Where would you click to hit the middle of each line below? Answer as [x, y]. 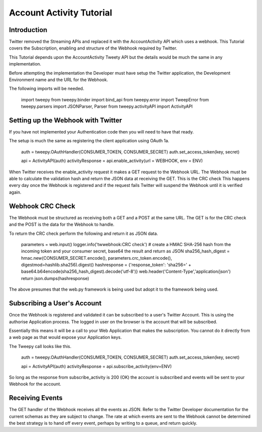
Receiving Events [36, 398]
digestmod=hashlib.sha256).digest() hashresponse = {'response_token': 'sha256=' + [106, 265]
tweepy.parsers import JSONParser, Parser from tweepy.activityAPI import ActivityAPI [107, 106]
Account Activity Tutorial [61, 13]
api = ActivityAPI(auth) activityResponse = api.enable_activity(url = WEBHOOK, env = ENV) [112, 161]
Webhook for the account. [35, 384]
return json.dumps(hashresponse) [55, 278]
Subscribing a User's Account [55, 303]
